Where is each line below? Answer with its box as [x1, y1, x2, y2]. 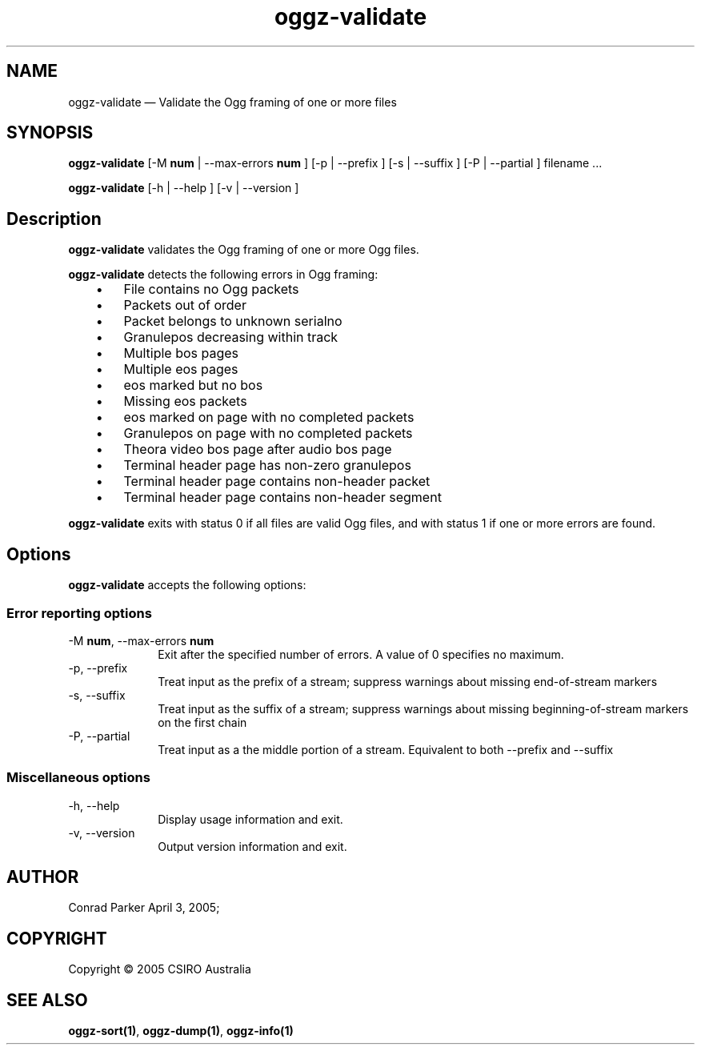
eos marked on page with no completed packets [123, 409, 415, 426]
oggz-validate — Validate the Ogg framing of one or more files [68, 94, 397, 109]
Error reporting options [6, 604, 152, 621]
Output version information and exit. [158, 839, 347, 853]
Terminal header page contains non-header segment [123, 489, 442, 506]
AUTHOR [6, 867, 79, 888]
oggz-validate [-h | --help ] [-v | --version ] [68, 181, 299, 195]
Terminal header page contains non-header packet [123, 473, 431, 490]
